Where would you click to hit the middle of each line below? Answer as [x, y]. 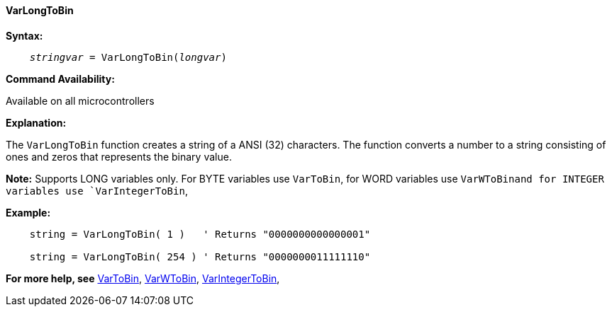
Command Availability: [60, 79]
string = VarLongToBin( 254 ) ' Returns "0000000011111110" [200, 256]
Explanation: [36, 122]
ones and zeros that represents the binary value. [119, 156]
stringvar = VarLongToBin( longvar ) [128, 57]
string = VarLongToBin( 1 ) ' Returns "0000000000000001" [200, 234]
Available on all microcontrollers [80, 100]
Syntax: [24, 35]
